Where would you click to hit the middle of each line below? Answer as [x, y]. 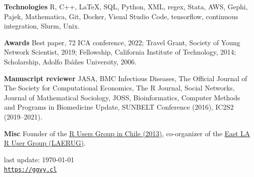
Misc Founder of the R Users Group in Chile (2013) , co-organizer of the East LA [127, 133]
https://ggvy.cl [31, 170]
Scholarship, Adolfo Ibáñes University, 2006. [70, 61]
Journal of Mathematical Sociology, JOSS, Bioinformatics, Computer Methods [122, 97]
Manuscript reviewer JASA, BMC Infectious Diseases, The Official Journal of [126, 78]
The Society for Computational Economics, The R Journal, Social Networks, [119, 88]
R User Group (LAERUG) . [45, 143]
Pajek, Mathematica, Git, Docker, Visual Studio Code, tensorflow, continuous [121, 16]
